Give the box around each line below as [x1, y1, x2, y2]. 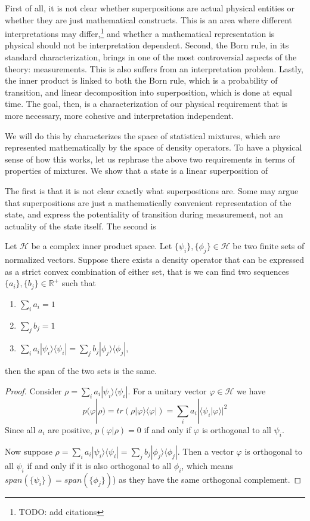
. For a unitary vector [128, 384, 207, 397]
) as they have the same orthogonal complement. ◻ [112, 473, 302, 485]
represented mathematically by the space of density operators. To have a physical [5, 141, 302, 154]
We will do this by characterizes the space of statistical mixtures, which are [5, 129, 280, 142]
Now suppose [5, 445, 52, 457]
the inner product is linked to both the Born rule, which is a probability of [5, 74, 278, 87]
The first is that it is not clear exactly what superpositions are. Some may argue [5, 184, 299, 197]
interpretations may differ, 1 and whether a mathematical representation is [5, 26, 275, 39]
